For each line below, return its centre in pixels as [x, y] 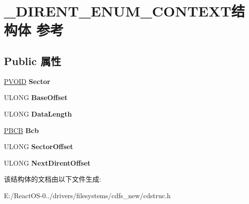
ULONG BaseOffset [36, 97]
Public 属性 [33, 60]
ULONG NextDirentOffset [47, 162]
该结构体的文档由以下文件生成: [53, 179]
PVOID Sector [27, 81]
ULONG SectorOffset [39, 146]
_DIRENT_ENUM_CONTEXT [118, 11]
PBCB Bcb [21, 130]
